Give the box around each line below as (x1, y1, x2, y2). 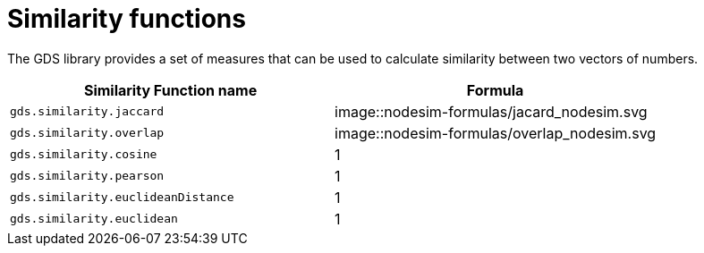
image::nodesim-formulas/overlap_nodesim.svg (335, 123, 657, 142)
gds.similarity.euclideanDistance (10, 190, 234, 205)
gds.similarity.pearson (10, 169, 165, 183)
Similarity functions (7, 4, 246, 34)
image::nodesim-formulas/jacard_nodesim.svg (335, 102, 648, 121)
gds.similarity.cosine (10, 148, 157, 162)
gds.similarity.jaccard (10, 105, 165, 119)
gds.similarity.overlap (10, 126, 165, 140)
